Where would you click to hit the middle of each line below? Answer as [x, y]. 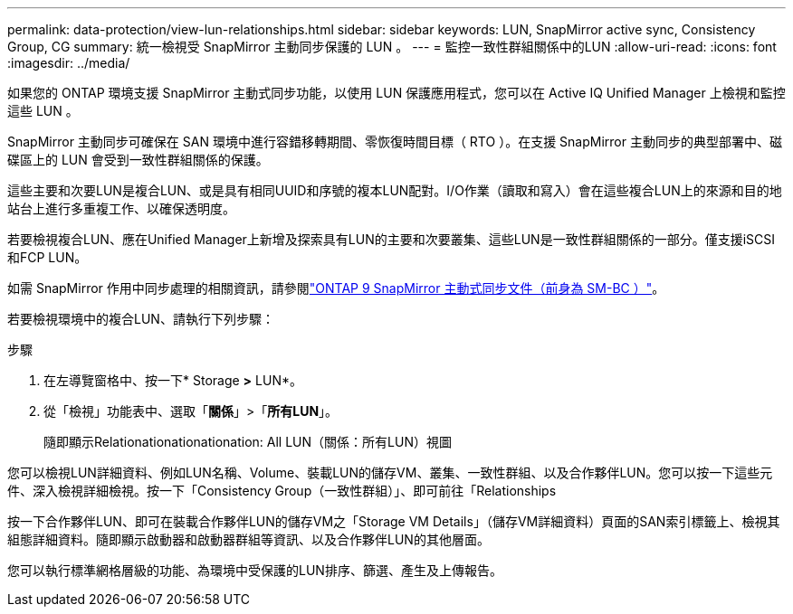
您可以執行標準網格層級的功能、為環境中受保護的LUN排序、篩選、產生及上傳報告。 [255, 570]
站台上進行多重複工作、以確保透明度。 [121, 208]
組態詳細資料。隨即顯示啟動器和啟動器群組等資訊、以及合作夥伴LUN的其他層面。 [248, 539]
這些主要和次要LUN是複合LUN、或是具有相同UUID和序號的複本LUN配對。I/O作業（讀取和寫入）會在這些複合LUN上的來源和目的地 [395, 190]
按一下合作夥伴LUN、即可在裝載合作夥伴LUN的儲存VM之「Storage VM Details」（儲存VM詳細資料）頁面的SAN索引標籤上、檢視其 [394, 521]
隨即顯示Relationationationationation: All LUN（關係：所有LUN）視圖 [248, 442]
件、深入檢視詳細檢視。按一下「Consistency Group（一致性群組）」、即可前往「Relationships [282, 491]
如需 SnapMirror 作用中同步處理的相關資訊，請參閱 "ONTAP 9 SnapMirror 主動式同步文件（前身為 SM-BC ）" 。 [336, 288]
